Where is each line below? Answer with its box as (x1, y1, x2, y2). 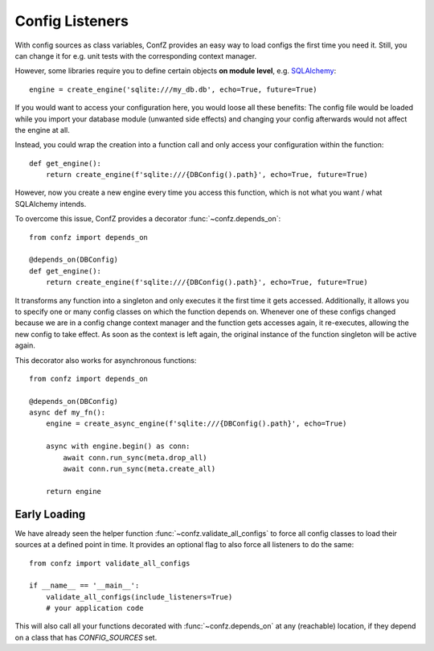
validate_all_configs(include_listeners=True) (45, 592, 233, 601)
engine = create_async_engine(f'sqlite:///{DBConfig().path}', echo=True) (45, 419, 347, 428)
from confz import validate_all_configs (29, 558, 190, 567)
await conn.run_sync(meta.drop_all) (63, 453, 208, 462)
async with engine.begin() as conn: (45, 442, 190, 451)
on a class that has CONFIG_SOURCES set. (14, 632, 158, 642)
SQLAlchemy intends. (14, 199, 87, 208)
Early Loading (14, 507, 86, 521)
